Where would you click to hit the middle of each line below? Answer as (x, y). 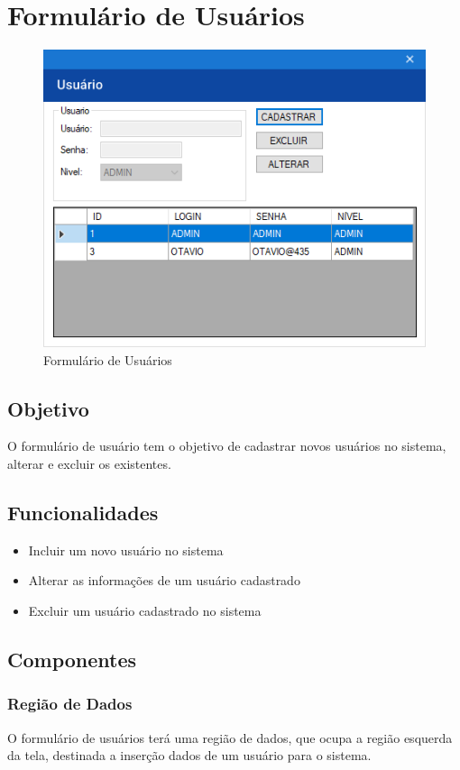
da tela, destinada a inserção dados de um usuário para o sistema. (189, 755)
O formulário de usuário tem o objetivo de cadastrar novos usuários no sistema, (227, 446)
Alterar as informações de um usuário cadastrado (164, 580)
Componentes (72, 660)
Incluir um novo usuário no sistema (126, 550)
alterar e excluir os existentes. (89, 464)
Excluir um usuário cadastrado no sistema (145, 611)
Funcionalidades (83, 513)
